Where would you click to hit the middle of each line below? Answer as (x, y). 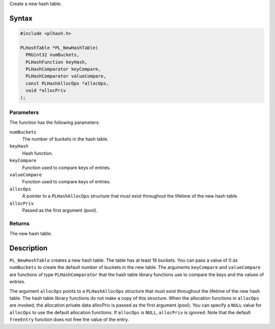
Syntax (21, 18)
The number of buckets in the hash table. (65, 139)
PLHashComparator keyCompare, (63, 69)
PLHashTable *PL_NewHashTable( (59, 48)
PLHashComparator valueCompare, (66, 76)
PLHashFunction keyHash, (57, 62)
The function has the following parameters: (55, 123)
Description (29, 248)
